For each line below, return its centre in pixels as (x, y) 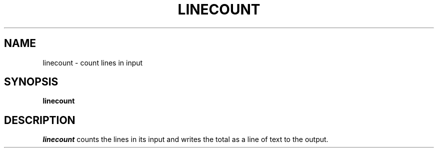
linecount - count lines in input (93, 62)
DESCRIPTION (40, 120)
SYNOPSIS (31, 82)
